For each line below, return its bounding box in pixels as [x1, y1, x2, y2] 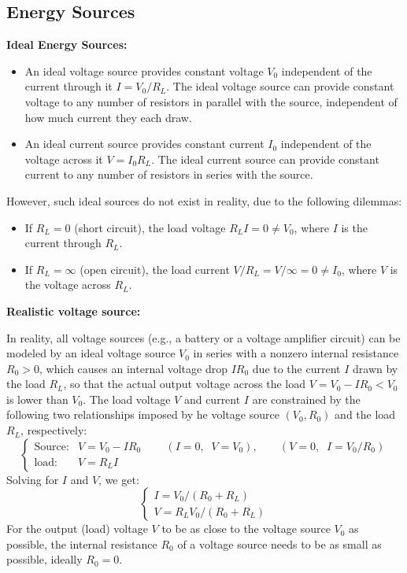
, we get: [98, 471, 139, 487]
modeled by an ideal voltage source [6, 345, 176, 361]
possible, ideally [6, 551, 83, 567]
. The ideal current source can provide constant [151, 150, 379, 167]
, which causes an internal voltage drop [39, 360, 228, 376]
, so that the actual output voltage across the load [63, 375, 306, 392]
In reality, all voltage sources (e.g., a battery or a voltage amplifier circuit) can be [6, 329, 401, 346]
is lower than [6, 390, 68, 407]
